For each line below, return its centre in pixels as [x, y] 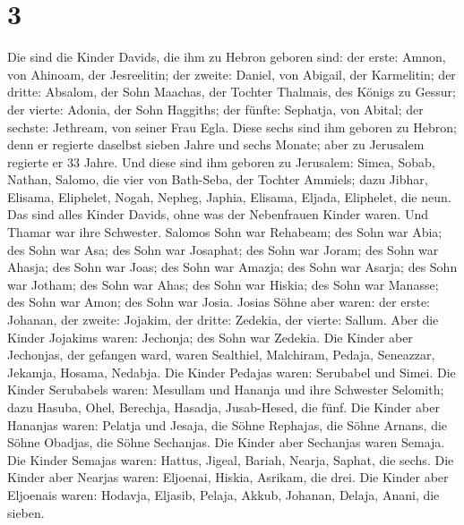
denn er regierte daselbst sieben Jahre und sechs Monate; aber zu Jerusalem [216, 144]
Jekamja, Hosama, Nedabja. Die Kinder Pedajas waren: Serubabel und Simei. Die [232, 372]
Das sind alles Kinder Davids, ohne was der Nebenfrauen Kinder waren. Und [218, 214]
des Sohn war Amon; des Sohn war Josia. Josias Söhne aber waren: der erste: [219, 302]
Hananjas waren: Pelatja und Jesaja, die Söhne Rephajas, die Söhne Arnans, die [228, 424]
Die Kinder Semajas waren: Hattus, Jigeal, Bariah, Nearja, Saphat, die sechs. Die [231, 459]
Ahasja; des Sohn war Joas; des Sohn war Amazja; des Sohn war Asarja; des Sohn [232, 267]
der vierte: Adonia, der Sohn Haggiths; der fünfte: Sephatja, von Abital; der [215, 109]
